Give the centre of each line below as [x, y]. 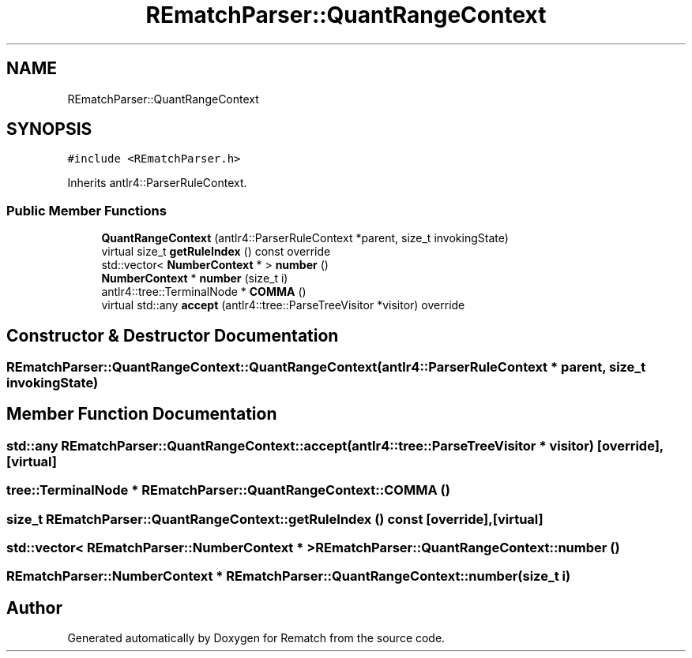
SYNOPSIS [49, 129]
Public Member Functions [86, 210]
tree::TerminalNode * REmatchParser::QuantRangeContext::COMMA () [228, 490]
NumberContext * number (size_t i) [195, 279]
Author [34, 608]
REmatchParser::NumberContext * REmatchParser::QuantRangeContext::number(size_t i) [289, 576]
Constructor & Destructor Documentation [173, 335]
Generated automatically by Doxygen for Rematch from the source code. [256, 638]
